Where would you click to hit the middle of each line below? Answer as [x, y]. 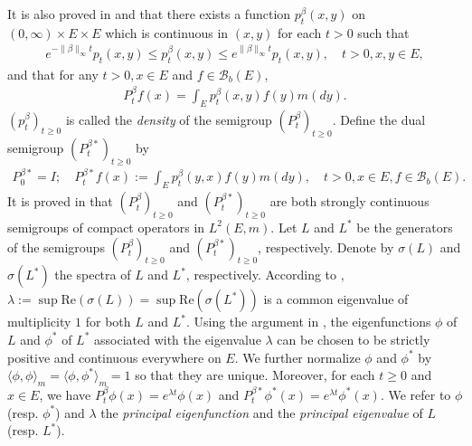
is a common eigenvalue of [336, 299]
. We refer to [415, 394]
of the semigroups [56, 247]
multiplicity [39, 322]
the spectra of [93, 275]
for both [108, 322]
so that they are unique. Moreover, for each [255, 375]
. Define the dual [379, 119]
